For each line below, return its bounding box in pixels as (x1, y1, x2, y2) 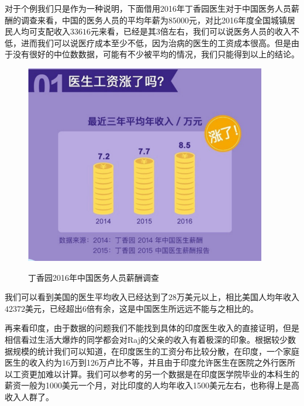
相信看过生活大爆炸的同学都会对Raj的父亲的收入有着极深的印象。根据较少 (5, 333, 288, 345)
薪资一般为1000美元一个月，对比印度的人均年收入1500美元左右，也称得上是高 (5, 379, 299, 391)
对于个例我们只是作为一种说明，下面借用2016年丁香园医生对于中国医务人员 (5, 2, 291, 14)
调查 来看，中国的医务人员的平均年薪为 (20, 13, 168, 26)
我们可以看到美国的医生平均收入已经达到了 (5, 291, 168, 303)
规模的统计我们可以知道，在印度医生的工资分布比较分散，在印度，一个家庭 (12, 345, 299, 357)
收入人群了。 (5, 390, 54, 402)
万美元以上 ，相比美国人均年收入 (177, 291, 299, 303)
